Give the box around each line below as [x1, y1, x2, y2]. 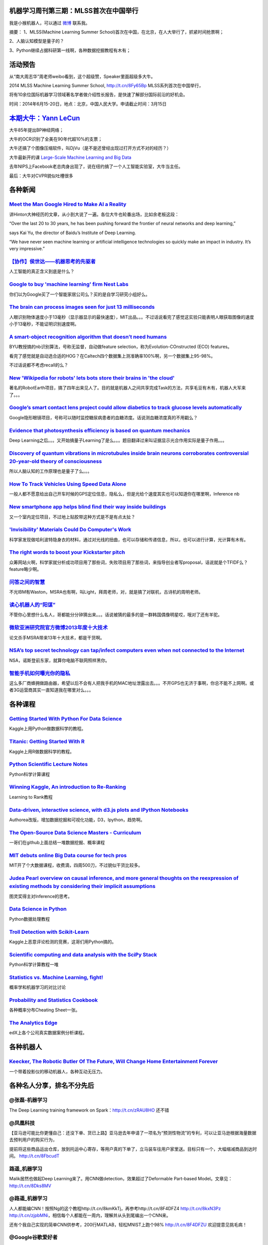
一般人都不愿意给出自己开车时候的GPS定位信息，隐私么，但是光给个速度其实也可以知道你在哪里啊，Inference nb [9, 491, 240, 497]
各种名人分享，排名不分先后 [9, 1081, 94, 1090]
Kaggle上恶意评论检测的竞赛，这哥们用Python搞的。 [9, 939, 117, 945]
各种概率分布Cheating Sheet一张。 [9, 1007, 80, 1013]
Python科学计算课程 [9, 771, 50, 777]
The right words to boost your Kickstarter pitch [9, 549, 125, 556]
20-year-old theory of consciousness [9, 458, 102, 465]
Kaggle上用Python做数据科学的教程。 [9, 726, 86, 732]
